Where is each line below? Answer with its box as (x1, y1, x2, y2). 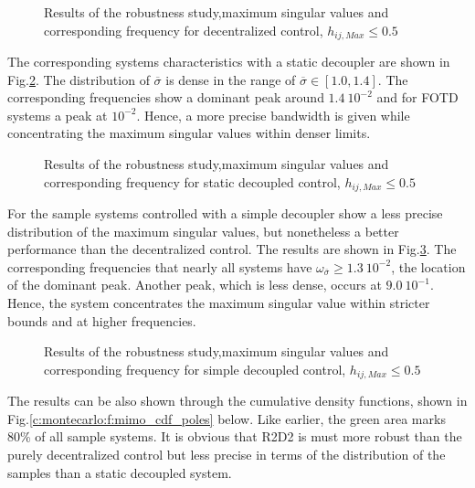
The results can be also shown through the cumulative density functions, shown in (7, 391, 468, 410)
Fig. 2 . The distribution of (7, 69, 150, 89)
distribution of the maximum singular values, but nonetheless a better (7, 221, 399, 240)
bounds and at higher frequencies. (7, 311, 196, 330)
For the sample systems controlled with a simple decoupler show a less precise (7, 204, 443, 223)
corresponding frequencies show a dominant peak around (7, 88, 324, 107)
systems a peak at (7, 105, 108, 124)
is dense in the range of (165, 69, 296, 89)
